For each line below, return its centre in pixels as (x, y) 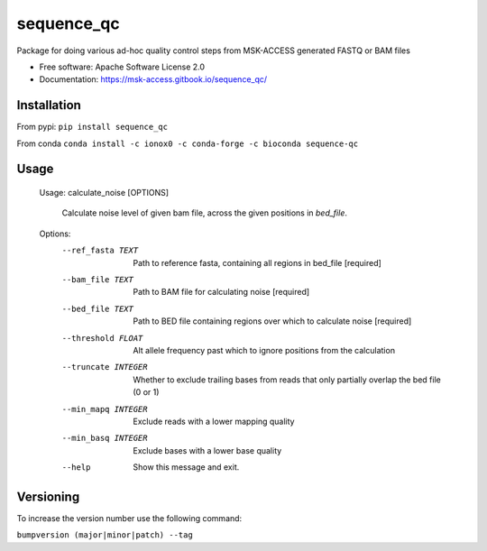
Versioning (48, 496)
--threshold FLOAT (102, 338)
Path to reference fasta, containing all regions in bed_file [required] (257, 262)
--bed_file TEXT (98, 308)
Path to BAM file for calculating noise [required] (221, 292)
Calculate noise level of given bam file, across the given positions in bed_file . (204, 213)
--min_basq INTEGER (105, 438)
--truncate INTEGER (105, 367)
